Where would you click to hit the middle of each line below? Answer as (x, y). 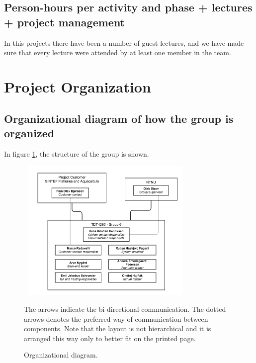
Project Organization (78, 86)
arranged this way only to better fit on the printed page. (110, 338)
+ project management (65, 22)
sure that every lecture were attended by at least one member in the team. (118, 52)
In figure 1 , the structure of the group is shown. (77, 153)
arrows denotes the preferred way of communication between (116, 318)
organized (29, 133)
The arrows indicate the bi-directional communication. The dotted (125, 309)
